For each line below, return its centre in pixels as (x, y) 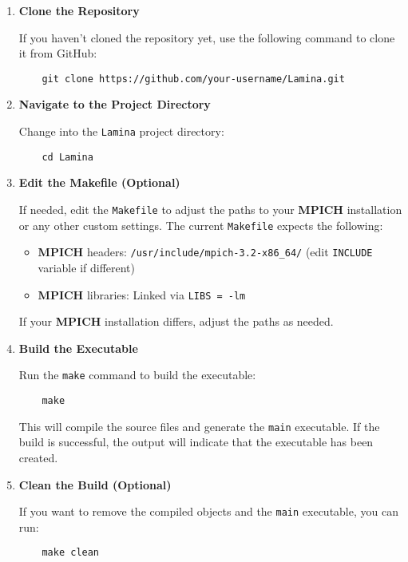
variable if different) (87, 267)
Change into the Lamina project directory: (121, 131)
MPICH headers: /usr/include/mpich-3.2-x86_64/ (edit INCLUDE (205, 252)
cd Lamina (67, 157)
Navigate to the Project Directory (115, 104)
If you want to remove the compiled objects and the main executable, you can (208, 511)
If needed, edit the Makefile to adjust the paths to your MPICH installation (210, 209)
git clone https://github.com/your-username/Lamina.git (193, 79)
